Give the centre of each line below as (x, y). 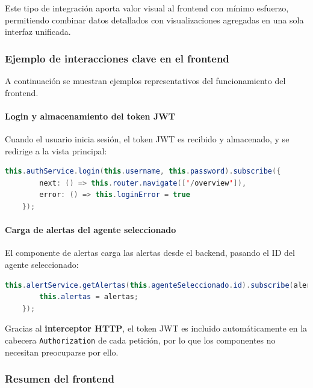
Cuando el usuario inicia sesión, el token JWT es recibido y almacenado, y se (147, 138)
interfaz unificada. (38, 32)
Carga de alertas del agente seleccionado (91, 230)
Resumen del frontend (60, 379)
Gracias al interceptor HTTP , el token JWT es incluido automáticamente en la (156, 328)
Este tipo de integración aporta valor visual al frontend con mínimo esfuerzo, (147, 8)
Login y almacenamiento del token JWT (90, 116)
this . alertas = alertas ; (89, 297)
